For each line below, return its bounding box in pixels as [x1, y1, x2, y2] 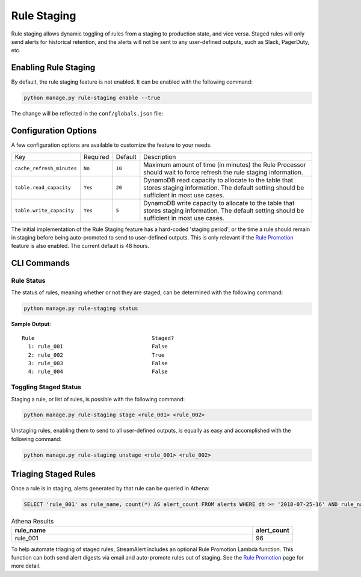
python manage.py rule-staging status [23, 305, 138, 312]
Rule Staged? [22, 335, 174, 341]
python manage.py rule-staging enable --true [23, 94, 161, 102]
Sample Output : [11, 321, 51, 328]
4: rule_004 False [28, 368, 168, 375]
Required [83, 152, 110, 161]
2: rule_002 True [28, 351, 165, 358]
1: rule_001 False [28, 343, 168, 350]
